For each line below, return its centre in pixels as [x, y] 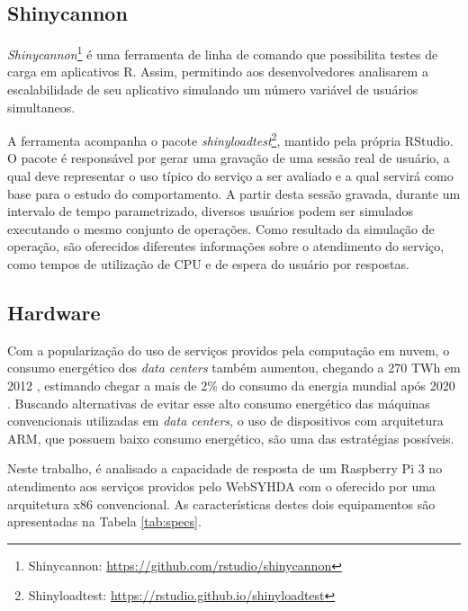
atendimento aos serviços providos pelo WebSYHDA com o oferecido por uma [221, 486]
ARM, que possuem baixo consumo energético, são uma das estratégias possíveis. [231, 438]
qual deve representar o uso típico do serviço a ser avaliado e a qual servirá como [230, 176]
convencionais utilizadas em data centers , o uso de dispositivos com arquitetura [225, 421]
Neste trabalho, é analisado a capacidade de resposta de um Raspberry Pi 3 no [225, 468]
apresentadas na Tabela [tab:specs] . [104, 521]
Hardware [54, 313]
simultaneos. [41, 107]
